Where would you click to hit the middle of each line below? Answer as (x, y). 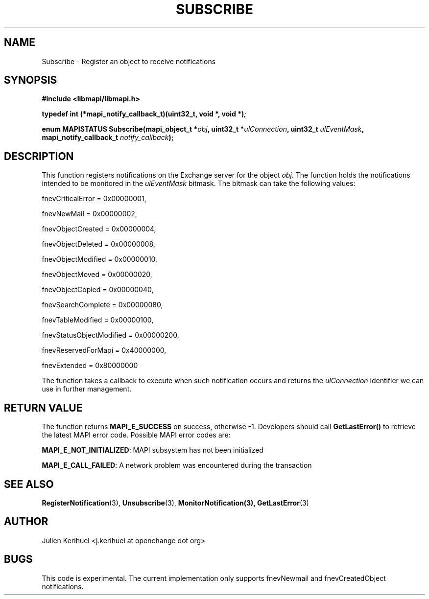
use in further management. (87, 389)
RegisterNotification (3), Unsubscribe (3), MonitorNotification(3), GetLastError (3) (175, 503)
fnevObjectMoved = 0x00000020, (97, 275)
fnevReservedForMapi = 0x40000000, (104, 350)
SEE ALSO (29, 484)
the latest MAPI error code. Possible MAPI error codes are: (136, 435)
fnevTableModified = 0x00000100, (98, 320)
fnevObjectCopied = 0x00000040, (98, 290)
